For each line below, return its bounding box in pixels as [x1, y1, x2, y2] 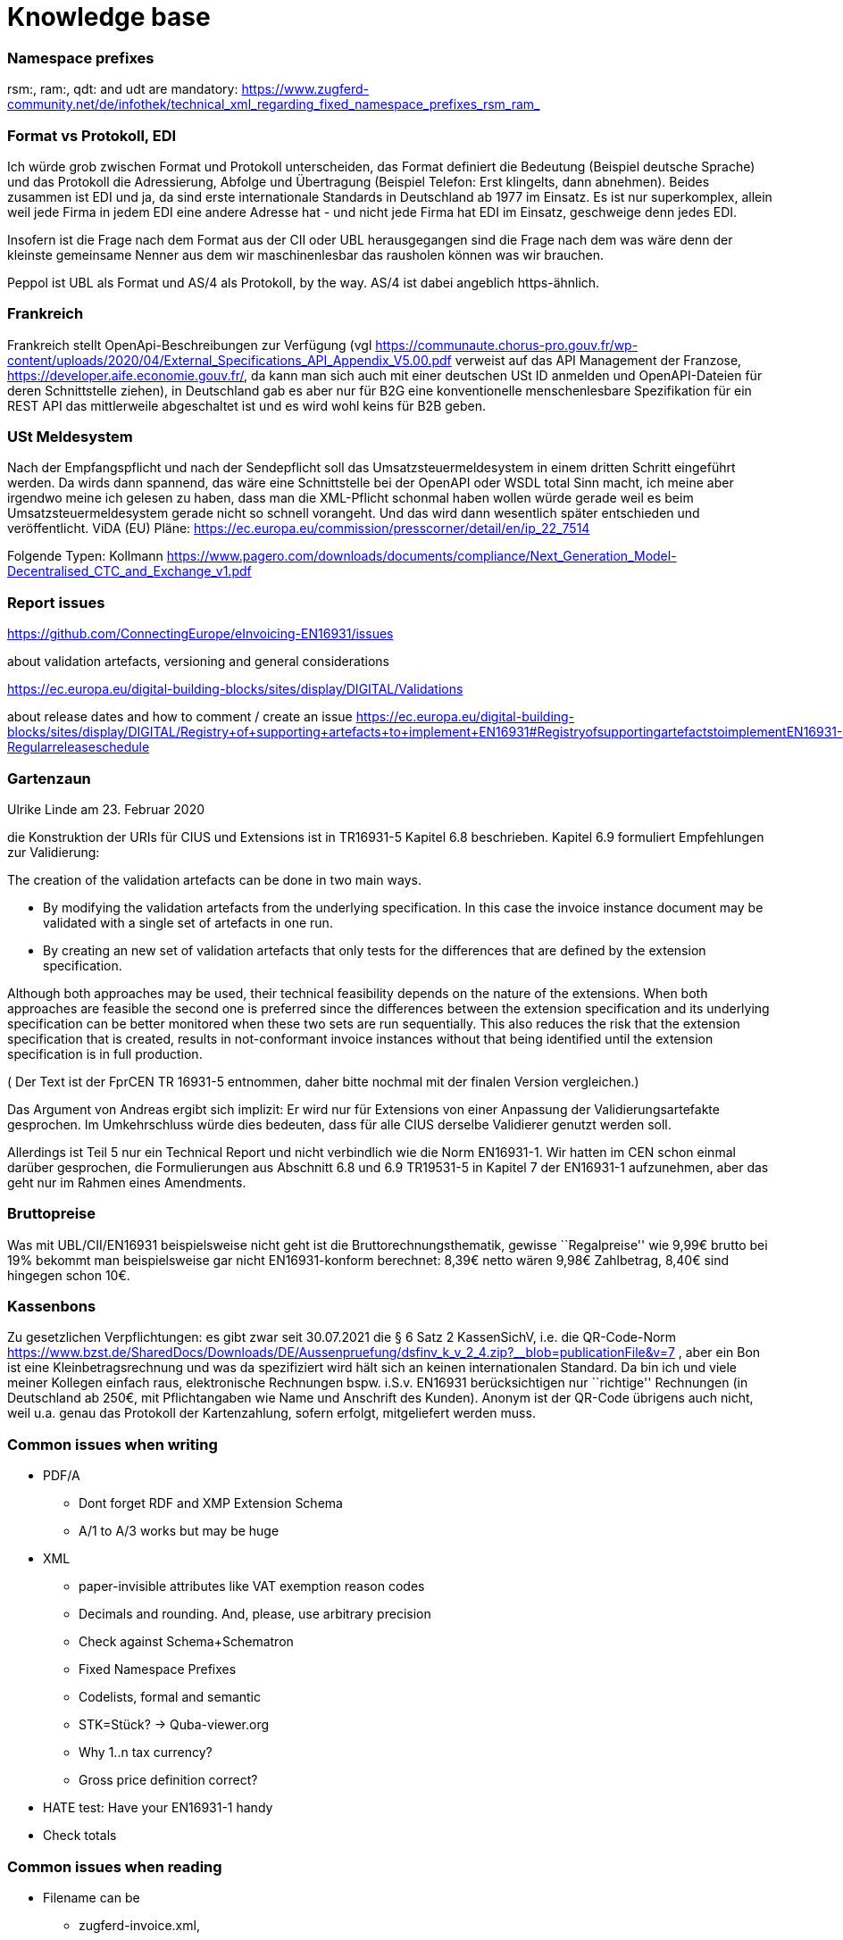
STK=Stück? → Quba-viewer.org [79, 1717, 270, 1733]
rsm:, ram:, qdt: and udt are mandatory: [7, 81, 238, 97]
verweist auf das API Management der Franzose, [455, 352, 742, 368]
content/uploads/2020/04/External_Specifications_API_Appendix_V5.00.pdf [7, 352, 452, 368]
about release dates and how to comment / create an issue [7, 709, 353, 725]
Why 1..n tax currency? [79, 1744, 213, 1761]
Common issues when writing [7, 1435, 218, 1453]
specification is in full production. [7, 1045, 203, 1062]
